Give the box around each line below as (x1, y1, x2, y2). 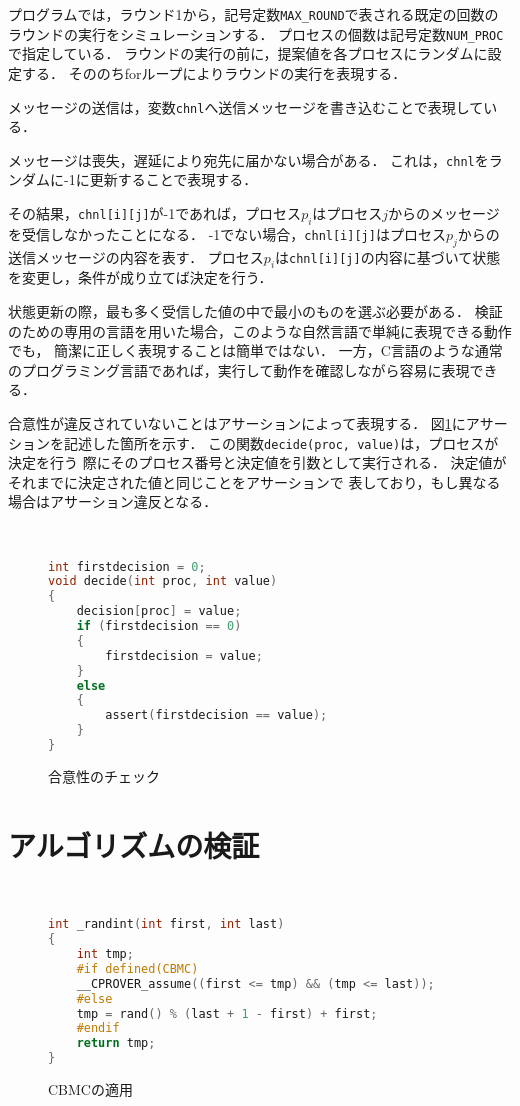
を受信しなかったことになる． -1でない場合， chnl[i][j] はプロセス (8, 223, 446, 244)
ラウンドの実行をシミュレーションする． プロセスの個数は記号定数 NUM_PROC (8, 23, 504, 44)
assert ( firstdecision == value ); (105, 708, 328, 723)
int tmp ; (76, 947, 134, 962)
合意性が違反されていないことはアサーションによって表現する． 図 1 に (8, 412, 466, 433)
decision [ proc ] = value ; (76, 604, 242, 619)
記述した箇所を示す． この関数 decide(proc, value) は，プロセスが (63, 432, 499, 453)
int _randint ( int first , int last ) (48, 917, 285, 932)
